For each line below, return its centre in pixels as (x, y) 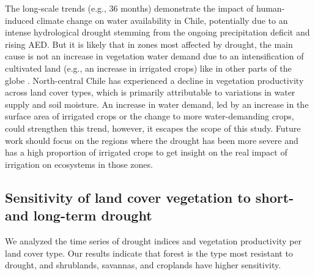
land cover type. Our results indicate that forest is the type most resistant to (149, 253)
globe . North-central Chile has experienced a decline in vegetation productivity (154, 80)
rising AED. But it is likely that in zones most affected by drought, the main (149, 44)
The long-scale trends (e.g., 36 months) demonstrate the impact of (129, 8)
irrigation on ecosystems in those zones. (79, 164)
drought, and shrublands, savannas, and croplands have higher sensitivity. (143, 265)
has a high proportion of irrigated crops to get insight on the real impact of (146, 152)
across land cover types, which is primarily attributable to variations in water (150, 92)
